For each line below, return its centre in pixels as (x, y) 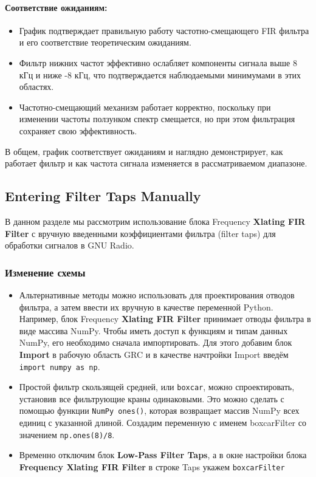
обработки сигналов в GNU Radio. (70, 245)
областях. (36, 87)
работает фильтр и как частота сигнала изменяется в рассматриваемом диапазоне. (156, 163)
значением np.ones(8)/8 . (67, 434)
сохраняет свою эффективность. (78, 130)
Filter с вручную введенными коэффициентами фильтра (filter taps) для (140, 233)
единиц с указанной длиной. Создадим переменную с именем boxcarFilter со (163, 423)
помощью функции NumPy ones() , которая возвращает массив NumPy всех (159, 410)
